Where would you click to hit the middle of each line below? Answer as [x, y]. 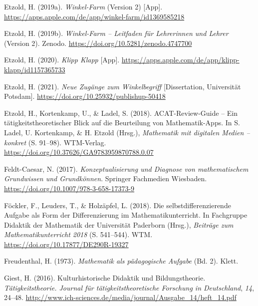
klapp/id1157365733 [35, 69]
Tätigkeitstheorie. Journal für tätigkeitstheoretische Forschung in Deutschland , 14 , [129, 287]
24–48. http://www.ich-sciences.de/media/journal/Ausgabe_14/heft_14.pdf [120, 297]
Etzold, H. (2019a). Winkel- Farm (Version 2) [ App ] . [83, 6]
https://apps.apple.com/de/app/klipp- [180, 60]
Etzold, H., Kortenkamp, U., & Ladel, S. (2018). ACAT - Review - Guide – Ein [121, 113]
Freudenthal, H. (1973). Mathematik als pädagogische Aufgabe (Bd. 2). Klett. [121, 261]
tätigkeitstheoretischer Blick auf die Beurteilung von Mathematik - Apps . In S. [122, 123]
